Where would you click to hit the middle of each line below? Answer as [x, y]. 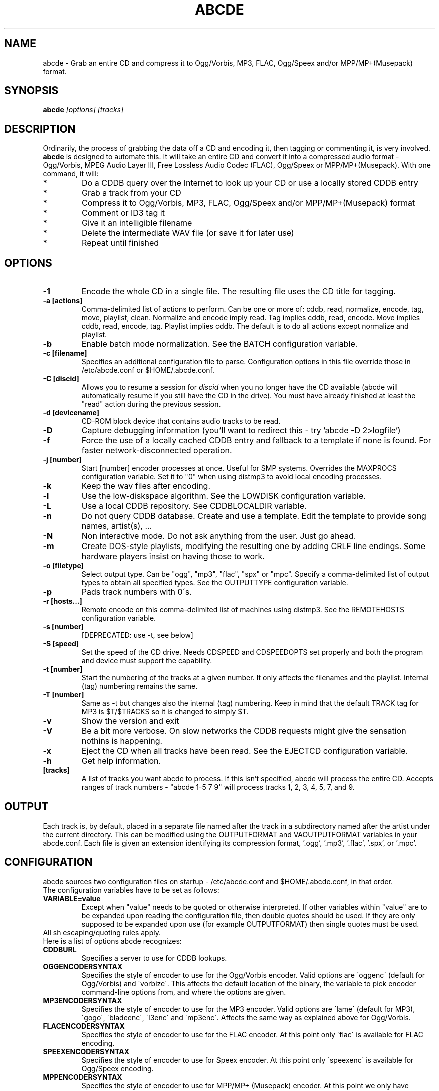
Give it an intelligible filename [137, 223]
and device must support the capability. [147, 661]
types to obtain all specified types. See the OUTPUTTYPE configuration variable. [215, 583]
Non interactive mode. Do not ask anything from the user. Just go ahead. [219, 536]
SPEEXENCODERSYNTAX [86, 1051]
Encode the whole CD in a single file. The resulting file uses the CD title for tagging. [239, 291]
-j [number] [62, 460]
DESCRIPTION [40, 129]
